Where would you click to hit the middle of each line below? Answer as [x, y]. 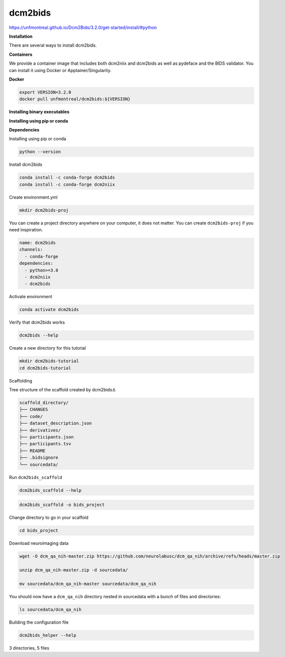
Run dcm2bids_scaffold [36, 477]
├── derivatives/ [40, 430]
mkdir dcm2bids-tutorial [49, 361]
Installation [21, 36]
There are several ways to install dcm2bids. [53, 45]
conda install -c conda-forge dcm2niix [67, 184]
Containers [21, 54]
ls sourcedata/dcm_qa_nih [50, 609]
